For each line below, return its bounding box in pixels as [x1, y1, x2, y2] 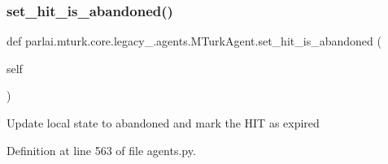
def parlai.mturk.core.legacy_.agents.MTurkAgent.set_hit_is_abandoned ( [7, 32, 381, 50]
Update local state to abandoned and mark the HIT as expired [7, 114, 320, 131]
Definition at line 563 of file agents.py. [7, 141, 196, 158]
